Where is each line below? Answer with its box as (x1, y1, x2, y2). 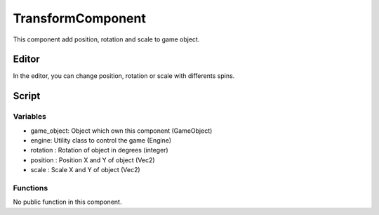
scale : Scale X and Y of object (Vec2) (30, 166, 140, 174)
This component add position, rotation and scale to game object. (13, 35, 200, 44)
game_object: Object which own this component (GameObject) (30, 126, 213, 135)
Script (13, 90, 41, 102)
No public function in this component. (13, 197, 122, 207)
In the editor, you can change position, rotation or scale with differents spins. (13, 72, 235, 80)
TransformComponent (13, 11, 147, 26)
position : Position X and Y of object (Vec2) (30, 155, 155, 164)
